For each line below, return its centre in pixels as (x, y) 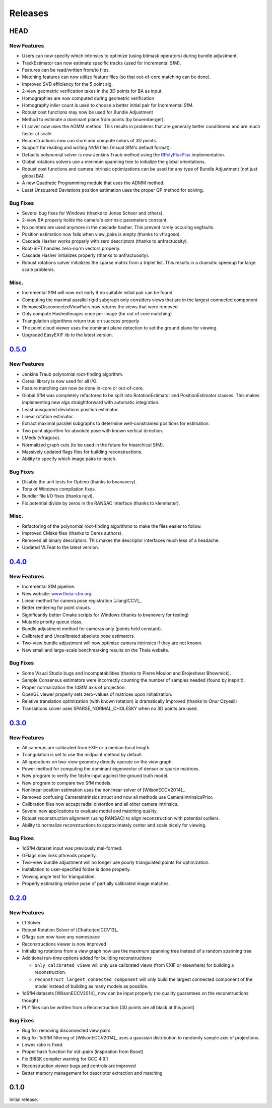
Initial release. (24, 1099)
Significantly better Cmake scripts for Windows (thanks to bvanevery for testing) (105, 615)
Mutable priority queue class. (52, 622)
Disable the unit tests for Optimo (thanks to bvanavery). (79, 482)
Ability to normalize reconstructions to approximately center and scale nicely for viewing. (114, 825)
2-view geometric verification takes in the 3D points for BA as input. (92, 91)
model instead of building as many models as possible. (91, 986)
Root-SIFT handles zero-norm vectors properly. (71, 248)
